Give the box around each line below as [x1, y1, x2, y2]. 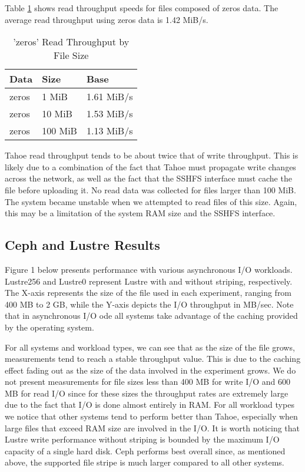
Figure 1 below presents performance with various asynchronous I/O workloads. [5, 263, 293, 275]
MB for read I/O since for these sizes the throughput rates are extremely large [5, 387, 289, 399]
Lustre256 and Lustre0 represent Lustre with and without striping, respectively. [5, 275, 293, 287]
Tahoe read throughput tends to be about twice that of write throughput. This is [5, 149, 299, 161]
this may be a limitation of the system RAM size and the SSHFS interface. [5, 207, 276, 219]
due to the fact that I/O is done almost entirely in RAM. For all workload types [5, 398, 294, 411]
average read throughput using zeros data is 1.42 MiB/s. [5, 13, 208, 25]
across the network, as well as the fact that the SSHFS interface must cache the [5, 172, 292, 184]
